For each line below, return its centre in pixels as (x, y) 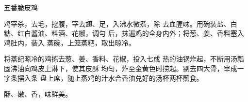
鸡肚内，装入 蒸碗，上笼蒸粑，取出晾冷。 (70, 42)
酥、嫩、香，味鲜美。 (38, 94)
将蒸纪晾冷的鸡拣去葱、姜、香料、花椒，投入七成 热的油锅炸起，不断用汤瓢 (124, 59)
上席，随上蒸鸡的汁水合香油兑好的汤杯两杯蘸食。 (125, 78)
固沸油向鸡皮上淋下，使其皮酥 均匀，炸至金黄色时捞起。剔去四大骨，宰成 (121, 68)
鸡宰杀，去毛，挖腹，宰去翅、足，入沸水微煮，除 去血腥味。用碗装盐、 (117, 23)
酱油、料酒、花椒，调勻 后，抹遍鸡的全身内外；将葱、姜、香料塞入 (137, 33)
